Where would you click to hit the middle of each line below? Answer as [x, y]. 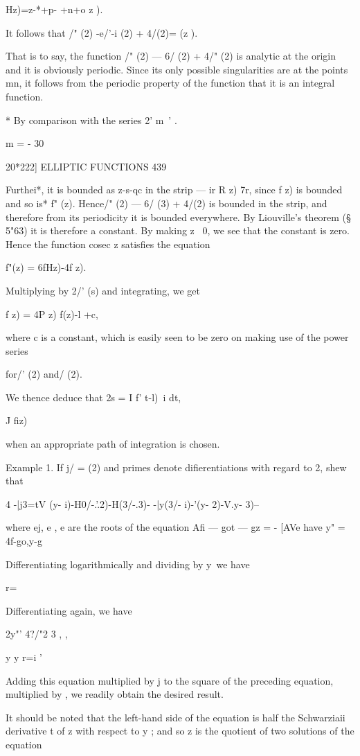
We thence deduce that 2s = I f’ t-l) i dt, [93, 397]
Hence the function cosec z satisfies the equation [108, 244]
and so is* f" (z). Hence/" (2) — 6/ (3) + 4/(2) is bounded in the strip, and [166, 203]
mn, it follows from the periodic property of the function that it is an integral [170, 83]
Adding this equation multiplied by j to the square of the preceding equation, [170, 680]
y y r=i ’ [24, 657]
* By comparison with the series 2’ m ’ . [91, 120]
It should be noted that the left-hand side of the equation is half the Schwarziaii [175, 717]
